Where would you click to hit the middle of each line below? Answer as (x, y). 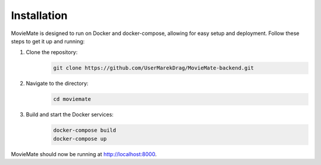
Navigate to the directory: (57, 84)
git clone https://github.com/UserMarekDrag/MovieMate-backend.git (154, 68)
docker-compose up (80, 139)
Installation (39, 15)
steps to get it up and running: (48, 41)
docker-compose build (85, 130)
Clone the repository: (52, 52)
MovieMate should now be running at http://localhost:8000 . (84, 154)
